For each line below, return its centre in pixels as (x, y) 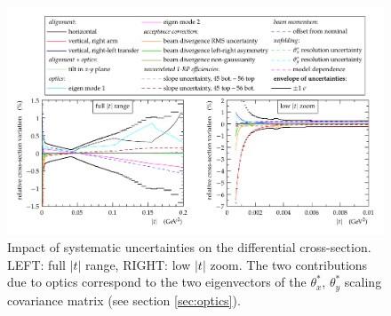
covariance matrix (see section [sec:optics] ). (124, 300)
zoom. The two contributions (289, 264)
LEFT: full (36, 264)
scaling (363, 282)
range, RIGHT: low (138, 264)
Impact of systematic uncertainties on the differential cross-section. (189, 247)
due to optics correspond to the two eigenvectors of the (157, 282)
